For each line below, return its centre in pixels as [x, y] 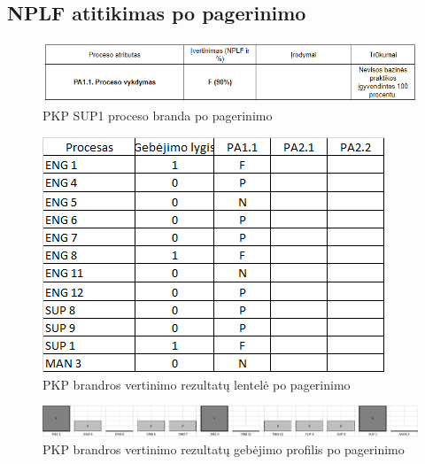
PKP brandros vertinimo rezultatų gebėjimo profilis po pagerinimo [224, 449]
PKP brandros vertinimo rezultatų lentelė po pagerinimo [197, 384]
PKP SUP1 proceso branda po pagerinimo [158, 116]
